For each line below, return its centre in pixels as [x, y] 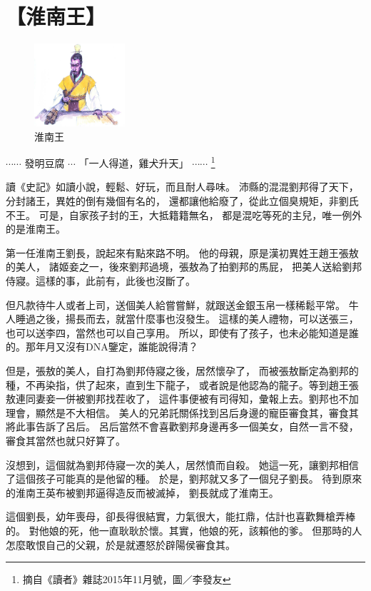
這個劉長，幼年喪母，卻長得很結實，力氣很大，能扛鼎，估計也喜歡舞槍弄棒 [181, 516]
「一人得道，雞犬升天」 [134, 162]
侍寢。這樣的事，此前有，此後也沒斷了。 [101, 281]
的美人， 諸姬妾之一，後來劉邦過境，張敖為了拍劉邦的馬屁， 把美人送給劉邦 [184, 267]
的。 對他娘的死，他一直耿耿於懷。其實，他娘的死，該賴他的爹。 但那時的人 [184, 530]
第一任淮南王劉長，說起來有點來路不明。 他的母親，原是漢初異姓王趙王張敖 [182, 252]
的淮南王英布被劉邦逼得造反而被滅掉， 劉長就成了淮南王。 [142, 492]
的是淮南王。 [36, 229]
